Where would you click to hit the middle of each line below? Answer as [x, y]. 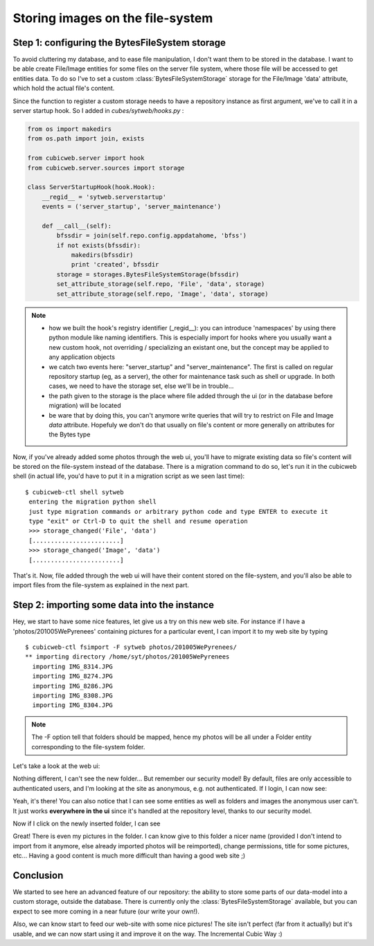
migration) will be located [85, 406]
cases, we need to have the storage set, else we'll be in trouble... [141, 386]
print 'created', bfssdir [115, 265]
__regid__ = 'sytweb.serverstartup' [104, 197]
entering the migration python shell [93, 502]
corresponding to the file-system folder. [88, 747]
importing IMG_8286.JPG [73, 686]
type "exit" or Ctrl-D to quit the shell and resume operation [139, 521]
